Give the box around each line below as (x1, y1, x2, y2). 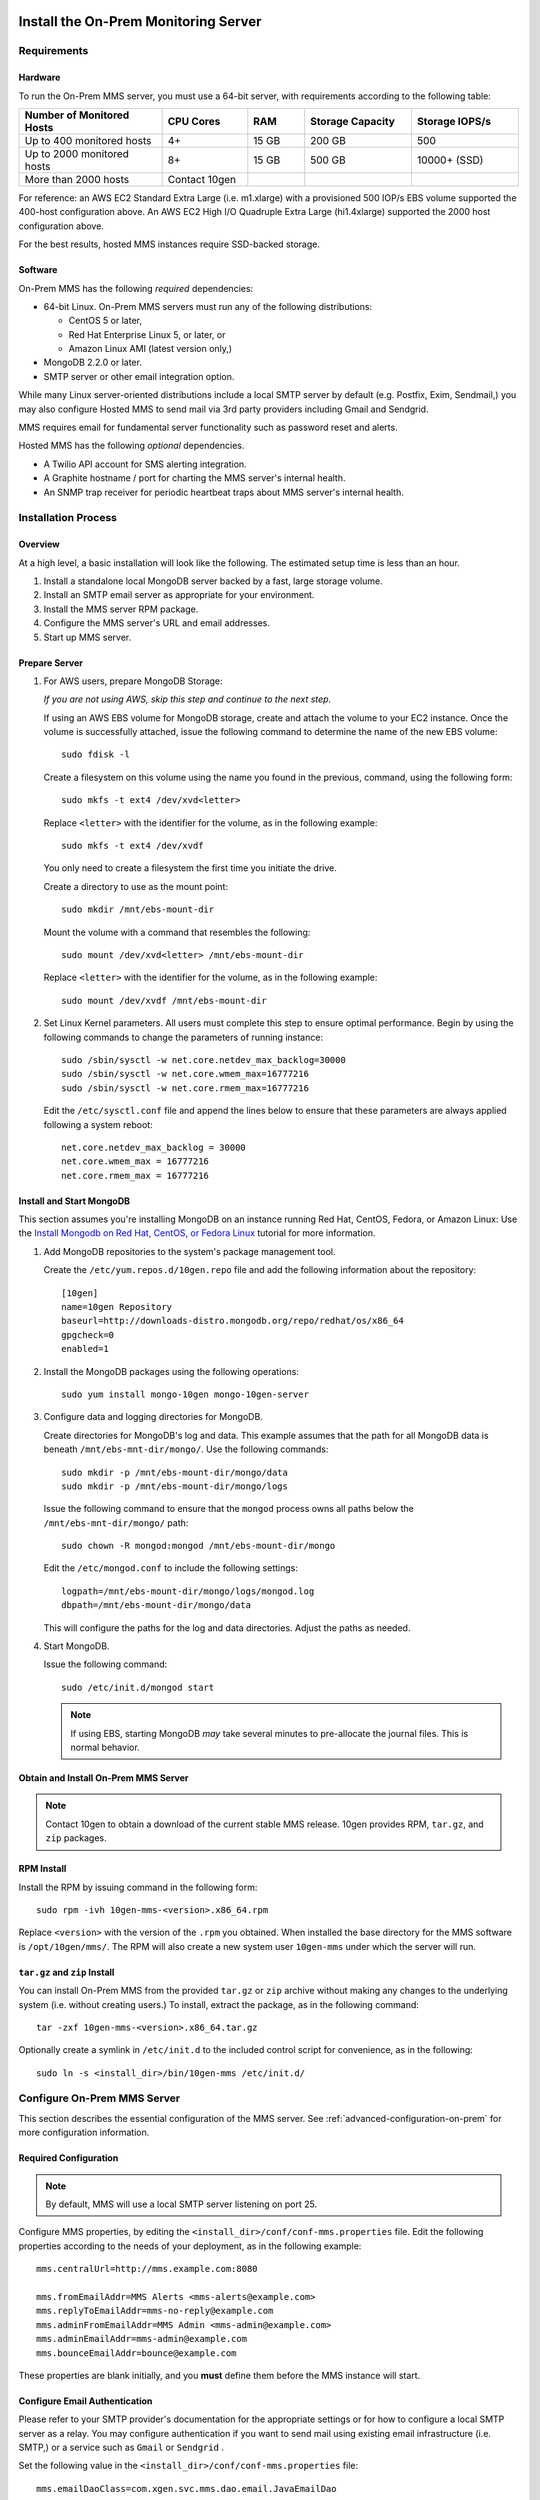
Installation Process (18, 511, 117, 525)
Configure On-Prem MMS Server (18, 2091, 181, 2105)
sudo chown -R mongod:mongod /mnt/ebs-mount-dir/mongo (61, 1540, 336, 1552)
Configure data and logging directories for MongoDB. (43, 1411, 264, 1423)
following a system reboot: (43, 1118, 154, 1130)
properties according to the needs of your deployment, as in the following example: (18, 2240, 362, 2252)
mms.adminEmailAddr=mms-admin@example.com (36, 2333, 248, 2345)
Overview (18, 538, 60, 550)
